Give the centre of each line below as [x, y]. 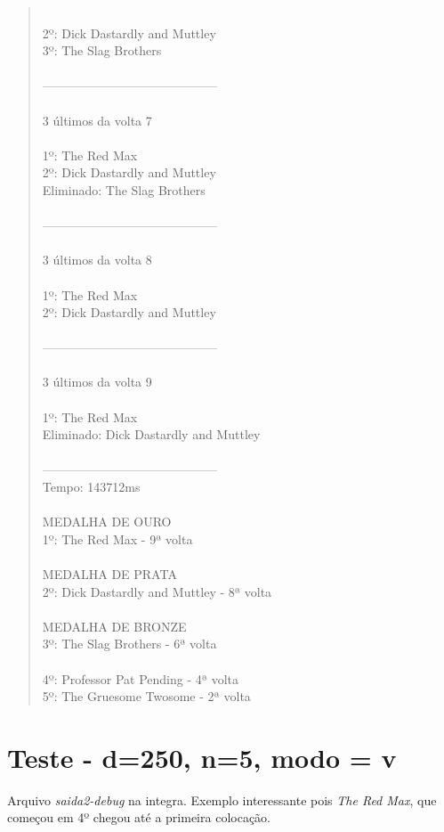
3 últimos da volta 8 [97, 260]
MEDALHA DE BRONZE [114, 626]
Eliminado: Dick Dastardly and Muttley [151, 434]
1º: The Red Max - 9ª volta [117, 538]
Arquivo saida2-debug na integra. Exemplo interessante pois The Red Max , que [222, 799]
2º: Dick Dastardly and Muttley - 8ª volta [157, 591]
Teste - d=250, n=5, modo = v [202, 757]
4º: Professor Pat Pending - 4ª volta [141, 678]
